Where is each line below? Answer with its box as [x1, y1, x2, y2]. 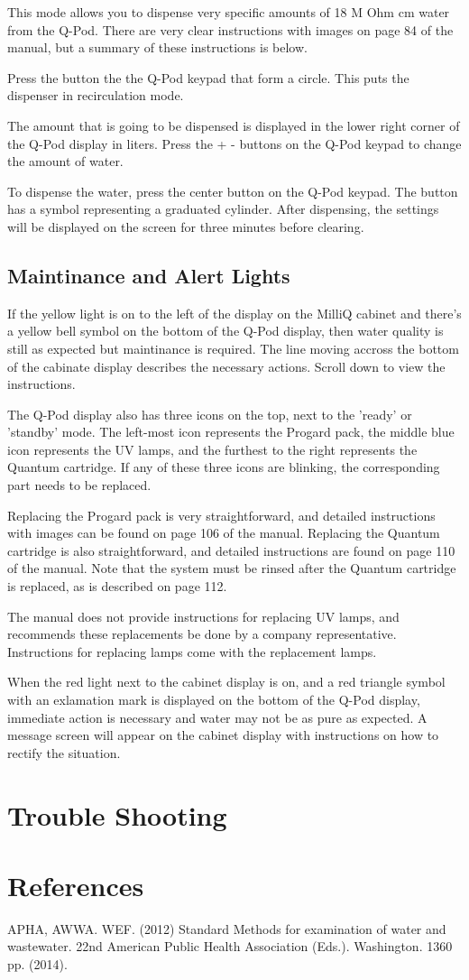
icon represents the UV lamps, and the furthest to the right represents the [7, 439, 418, 458]
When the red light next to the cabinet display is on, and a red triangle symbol [7, 672, 446, 691]
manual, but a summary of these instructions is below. [7, 38, 308, 57]
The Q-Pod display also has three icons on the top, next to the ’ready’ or [7, 404, 412, 423]
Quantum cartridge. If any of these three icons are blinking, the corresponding [7, 458, 440, 476]
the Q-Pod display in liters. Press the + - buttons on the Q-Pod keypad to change [7, 134, 462, 153]
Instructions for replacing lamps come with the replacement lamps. [7, 642, 377, 661]
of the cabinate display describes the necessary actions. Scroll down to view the [7, 356, 446, 375]
